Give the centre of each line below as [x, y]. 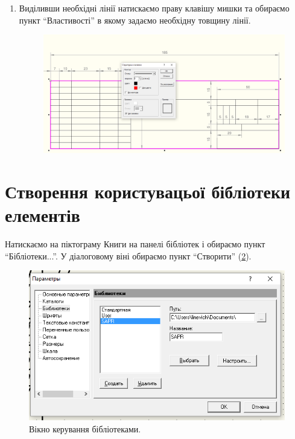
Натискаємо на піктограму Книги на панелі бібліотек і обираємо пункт [135, 244]
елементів [43, 215]
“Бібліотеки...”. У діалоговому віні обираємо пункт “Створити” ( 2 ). [128, 255]
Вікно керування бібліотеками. [85, 428]
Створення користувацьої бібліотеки [148, 191]
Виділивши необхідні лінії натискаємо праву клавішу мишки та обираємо [154, 8]
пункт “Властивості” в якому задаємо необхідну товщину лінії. [135, 20]
